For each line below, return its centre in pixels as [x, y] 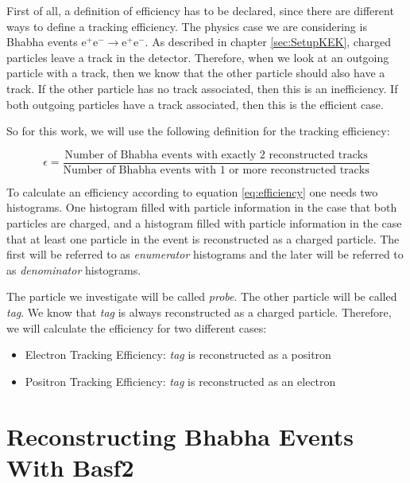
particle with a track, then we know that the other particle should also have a [196, 73]
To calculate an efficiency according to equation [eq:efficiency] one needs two [192, 191]
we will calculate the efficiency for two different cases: [137, 327]
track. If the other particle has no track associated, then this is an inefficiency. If [202, 88]
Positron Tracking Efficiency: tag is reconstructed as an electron [180, 381]
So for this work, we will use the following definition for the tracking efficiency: [198, 131]
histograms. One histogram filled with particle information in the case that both [202, 207]
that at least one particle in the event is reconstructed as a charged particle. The [203, 238]
